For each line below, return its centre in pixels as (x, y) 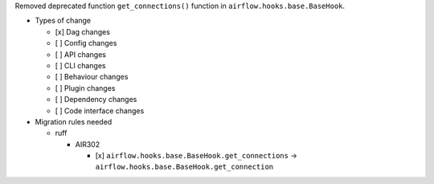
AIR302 (88, 144)
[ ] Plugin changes (85, 88)
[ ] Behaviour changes (92, 77)
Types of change (63, 21)
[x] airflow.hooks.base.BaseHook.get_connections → (196, 156)
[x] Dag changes (82, 31)
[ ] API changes (80, 54)
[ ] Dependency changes (96, 100)
